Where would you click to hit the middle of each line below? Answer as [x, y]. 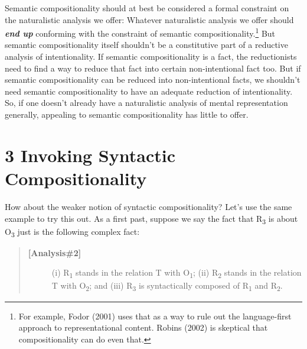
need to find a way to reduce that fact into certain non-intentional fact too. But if [153, 68]
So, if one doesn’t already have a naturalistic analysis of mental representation [146, 103]
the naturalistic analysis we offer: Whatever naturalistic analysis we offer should [149, 19]
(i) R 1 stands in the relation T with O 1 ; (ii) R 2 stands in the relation [177, 273]
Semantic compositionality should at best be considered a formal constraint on [147, 8]
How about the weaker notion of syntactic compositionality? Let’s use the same [148, 206]
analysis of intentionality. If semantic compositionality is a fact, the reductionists [151, 56]
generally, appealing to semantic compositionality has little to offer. [127, 114]
